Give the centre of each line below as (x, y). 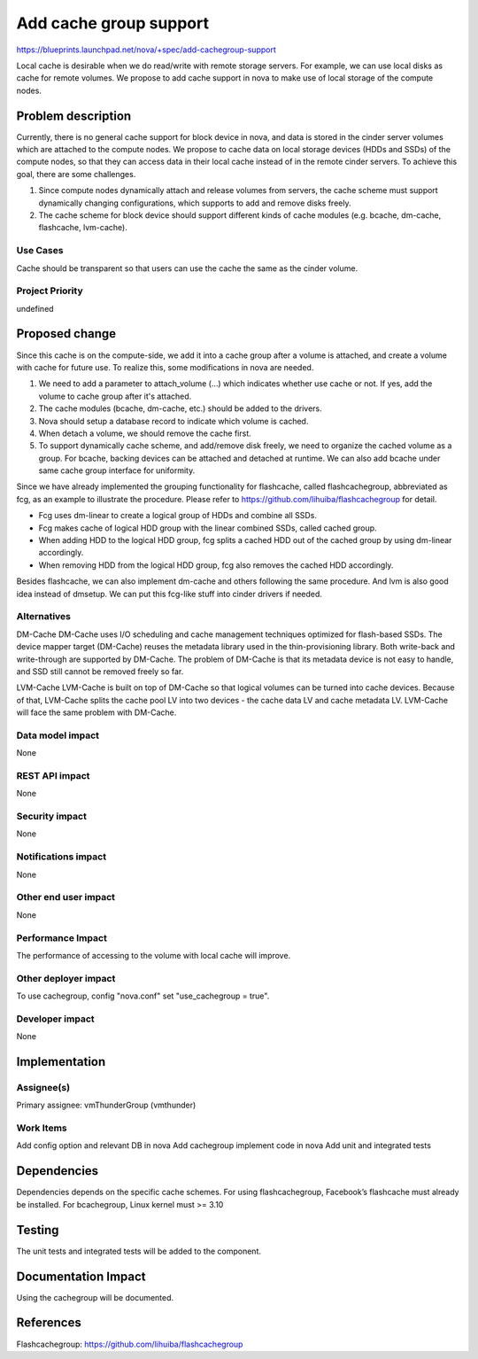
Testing (38, 1230)
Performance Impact (62, 937)
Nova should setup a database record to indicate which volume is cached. (173, 421)
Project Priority (50, 291)
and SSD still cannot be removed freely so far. (100, 671)
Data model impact (58, 735)
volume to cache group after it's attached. (115, 396)
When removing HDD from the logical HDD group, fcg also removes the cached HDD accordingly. (216, 565)
